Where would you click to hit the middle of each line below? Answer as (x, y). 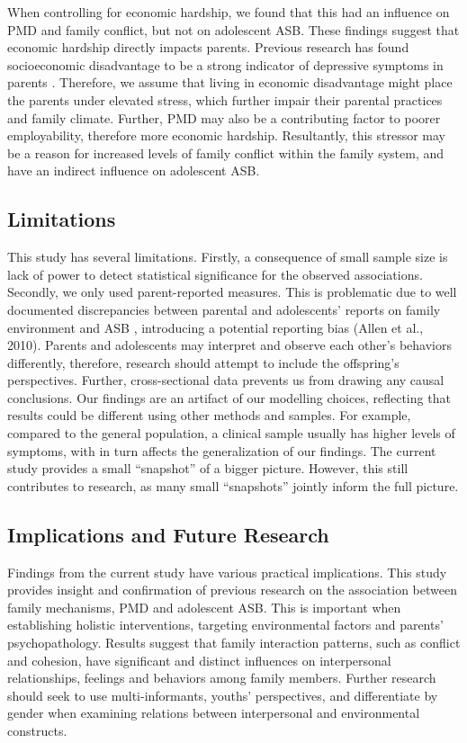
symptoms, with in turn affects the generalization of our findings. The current (222, 450)
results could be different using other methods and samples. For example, (209, 415)
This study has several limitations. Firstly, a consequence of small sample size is (228, 257)
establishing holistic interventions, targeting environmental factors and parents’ (225, 625)
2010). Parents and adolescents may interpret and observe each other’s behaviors (229, 345)
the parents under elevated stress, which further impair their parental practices (225, 99)
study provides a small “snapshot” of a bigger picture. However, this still (208, 468)
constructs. (37, 730)
